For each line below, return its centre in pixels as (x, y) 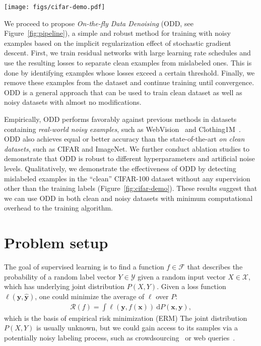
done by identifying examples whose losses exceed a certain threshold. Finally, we (129, 72)
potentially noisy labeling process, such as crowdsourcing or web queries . (120, 338)
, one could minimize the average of (90, 296)
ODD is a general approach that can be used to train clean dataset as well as (123, 92)
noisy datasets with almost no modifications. (73, 102)
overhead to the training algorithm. (58, 208)
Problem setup (56, 243)
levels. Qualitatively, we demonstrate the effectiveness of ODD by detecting (120, 168)
